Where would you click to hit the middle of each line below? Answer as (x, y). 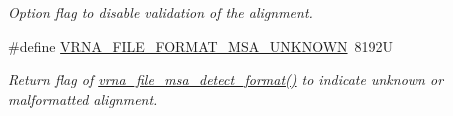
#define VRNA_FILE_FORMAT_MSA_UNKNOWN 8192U (201, 45)
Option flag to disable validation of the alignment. (160, 12)
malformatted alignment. (83, 98)
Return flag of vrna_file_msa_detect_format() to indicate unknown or (226, 79)
